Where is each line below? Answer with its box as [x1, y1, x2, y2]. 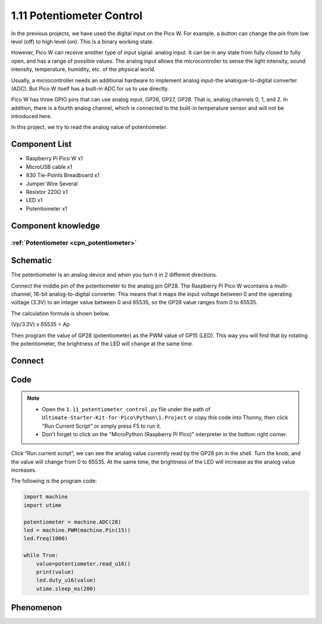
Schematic [11, 255, 52, 265]
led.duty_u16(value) [36, 577, 97, 584]
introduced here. [11, 113, 52, 120]
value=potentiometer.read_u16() [36, 560, 131, 567]
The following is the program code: [11, 477, 97, 484]
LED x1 [26, 197, 43, 204]
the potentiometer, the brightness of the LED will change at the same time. [11, 340, 194, 347]
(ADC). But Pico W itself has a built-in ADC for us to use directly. [11, 85, 169, 92]
